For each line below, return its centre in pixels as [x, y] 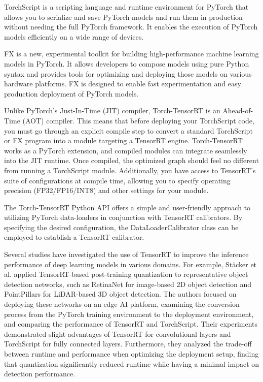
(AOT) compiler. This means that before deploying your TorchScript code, [138, 120]
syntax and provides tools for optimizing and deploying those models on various [128, 73]
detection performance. [40, 374]
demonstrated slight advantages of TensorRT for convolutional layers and [118, 333]
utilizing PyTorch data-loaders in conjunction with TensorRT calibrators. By [123, 217]
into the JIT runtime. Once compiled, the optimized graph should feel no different [131, 160]
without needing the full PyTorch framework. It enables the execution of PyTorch [131, 27]
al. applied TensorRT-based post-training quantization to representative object [126, 274]
